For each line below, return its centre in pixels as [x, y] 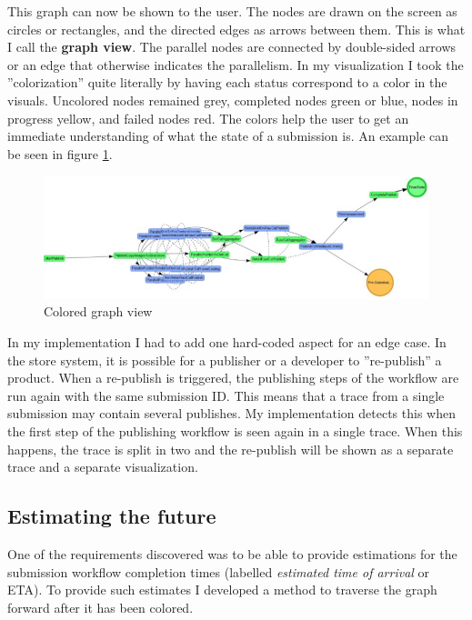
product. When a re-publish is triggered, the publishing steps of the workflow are [233, 378]
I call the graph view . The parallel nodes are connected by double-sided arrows [232, 47]
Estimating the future [112, 516]
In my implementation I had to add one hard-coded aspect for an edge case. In [227, 342]
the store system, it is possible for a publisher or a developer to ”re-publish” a [225, 360]
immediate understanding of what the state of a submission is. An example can [228, 136]
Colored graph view [98, 311]
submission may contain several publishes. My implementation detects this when [231, 413]
